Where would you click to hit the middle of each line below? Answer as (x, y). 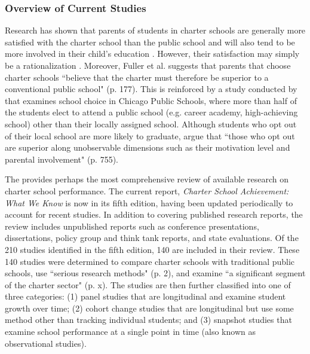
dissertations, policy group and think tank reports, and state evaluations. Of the (152, 238)
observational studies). (46, 343)
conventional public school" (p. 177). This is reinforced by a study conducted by (151, 89)
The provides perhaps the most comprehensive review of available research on (147, 179)
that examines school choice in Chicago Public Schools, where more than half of (151, 100)
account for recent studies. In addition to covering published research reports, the (154, 214)
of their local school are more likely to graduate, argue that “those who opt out (150, 135)
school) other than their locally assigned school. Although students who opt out (151, 123)
